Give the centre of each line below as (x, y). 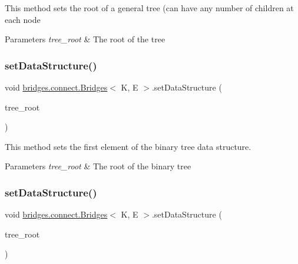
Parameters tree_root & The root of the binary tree (98, 166)
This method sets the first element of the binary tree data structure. (128, 146)
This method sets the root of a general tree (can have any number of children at (149, 8)
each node (23, 19)
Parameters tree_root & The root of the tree (85, 39)
